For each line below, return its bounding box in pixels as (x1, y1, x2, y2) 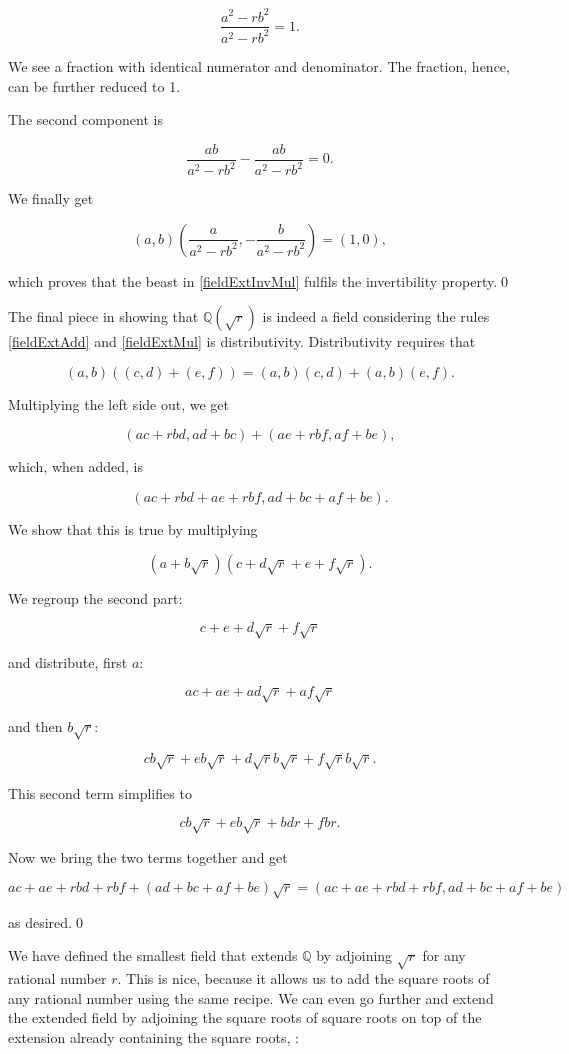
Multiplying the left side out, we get (8, 393, 229, 414)
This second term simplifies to (8, 782, 192, 803)
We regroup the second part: (8, 587, 183, 608)
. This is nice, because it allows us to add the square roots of (117, 968, 490, 989)
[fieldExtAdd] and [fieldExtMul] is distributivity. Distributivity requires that (8, 331, 476, 352)
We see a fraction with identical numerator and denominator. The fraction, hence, (8, 55, 510, 76)
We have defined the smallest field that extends (8, 945, 298, 966)
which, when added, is (8, 456, 144, 477)
